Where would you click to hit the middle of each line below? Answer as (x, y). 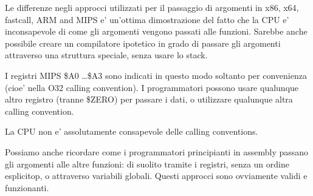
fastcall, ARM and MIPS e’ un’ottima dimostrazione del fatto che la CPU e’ (147, 19)
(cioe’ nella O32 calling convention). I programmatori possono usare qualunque (152, 87)
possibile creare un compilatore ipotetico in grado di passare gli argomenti (143, 43)
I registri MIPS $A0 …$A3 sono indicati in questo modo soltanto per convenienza (156, 75)
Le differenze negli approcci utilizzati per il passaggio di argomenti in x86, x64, (152, 7)
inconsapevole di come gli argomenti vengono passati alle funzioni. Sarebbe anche (156, 31)
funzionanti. (27, 187)
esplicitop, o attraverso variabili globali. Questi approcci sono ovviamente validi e (156, 176)
